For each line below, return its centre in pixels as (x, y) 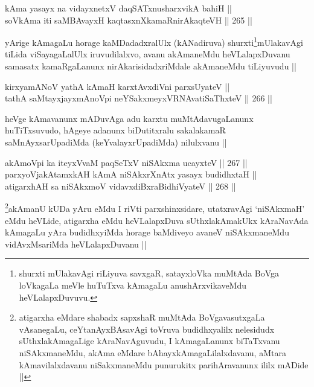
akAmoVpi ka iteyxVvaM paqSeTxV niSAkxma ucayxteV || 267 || (126, 162)
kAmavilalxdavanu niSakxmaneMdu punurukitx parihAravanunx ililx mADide (164, 364)
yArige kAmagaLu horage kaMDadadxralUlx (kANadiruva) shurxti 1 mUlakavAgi (154, 41)
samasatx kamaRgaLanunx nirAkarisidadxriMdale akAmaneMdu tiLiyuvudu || (151, 66)
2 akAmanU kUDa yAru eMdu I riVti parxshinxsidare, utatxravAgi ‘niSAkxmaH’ (155, 208)
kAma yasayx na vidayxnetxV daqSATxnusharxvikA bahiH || (118, 8)
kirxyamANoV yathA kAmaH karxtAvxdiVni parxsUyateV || (117, 86)
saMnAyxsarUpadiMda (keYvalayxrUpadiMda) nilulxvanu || (116, 142)
